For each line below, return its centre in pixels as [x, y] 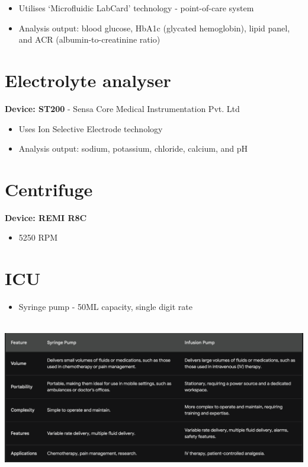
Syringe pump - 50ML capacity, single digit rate [105, 307]
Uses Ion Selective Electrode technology [91, 128]
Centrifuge [49, 189]
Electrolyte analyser [88, 80]
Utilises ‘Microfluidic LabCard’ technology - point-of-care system [136, 8]
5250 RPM [38, 237]
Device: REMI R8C [46, 217]
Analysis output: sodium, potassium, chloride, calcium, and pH [133, 148]
